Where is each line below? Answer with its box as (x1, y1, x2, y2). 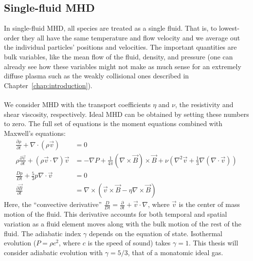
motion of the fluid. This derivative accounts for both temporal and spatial (4, 209, 227, 219)
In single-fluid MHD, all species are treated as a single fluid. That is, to (4, 23, 217, 33)
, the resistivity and (175, 99, 234, 109)
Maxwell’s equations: (4, 128, 66, 138)
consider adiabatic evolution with (4, 247, 103, 257)
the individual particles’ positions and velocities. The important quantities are (4, 42, 237, 52)
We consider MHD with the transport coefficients (4, 99, 151, 109)
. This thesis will (188, 238, 238, 248)
